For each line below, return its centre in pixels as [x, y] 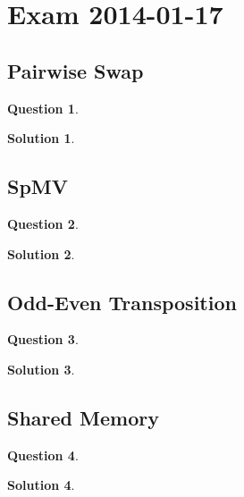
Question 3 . [43, 339]
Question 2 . [43, 223]
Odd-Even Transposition [122, 302]
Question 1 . [43, 108]
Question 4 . [43, 455]
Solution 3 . [41, 369]
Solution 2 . [41, 253]
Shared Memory [83, 417]
